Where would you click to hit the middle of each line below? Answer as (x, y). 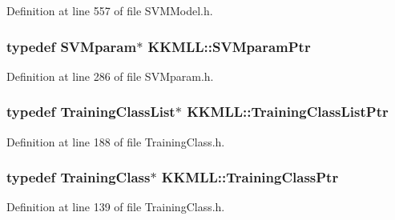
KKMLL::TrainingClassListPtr (288, 112)
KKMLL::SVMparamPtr (229, 46)
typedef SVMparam (72, 46)
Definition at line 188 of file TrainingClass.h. (116, 141)
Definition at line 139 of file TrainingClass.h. (116, 207)
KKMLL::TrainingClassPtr (250, 177)
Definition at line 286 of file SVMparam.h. (110, 76)
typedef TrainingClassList (91, 112)
